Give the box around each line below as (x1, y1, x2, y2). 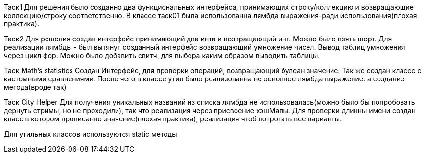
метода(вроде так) (4, 83, 67, 91)
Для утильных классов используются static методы (4, 130, 177, 138)
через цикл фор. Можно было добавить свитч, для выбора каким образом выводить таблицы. (4, 51, 320, 59)
